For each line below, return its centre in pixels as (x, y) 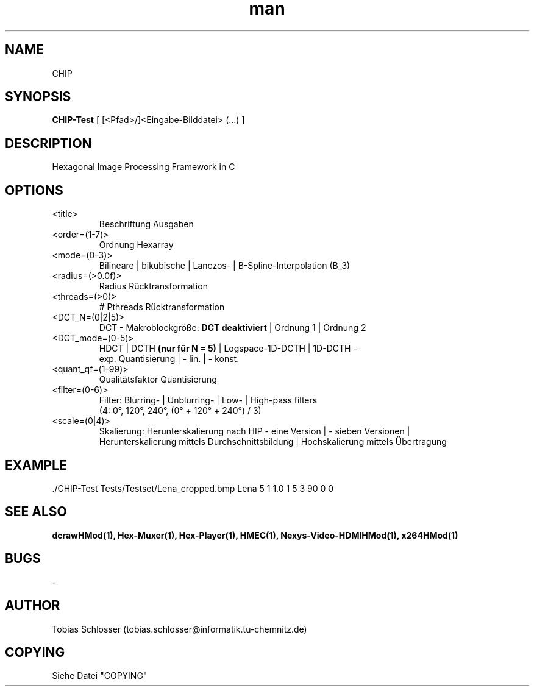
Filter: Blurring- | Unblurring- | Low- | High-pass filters (208, 400)
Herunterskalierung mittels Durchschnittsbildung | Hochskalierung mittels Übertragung (273, 442)
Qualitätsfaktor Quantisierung (158, 380)
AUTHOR (33, 606)
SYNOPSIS (38, 97)
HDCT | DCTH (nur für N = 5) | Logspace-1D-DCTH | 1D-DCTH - (228, 349)
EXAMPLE (36, 465)
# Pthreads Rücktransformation (162, 307)
